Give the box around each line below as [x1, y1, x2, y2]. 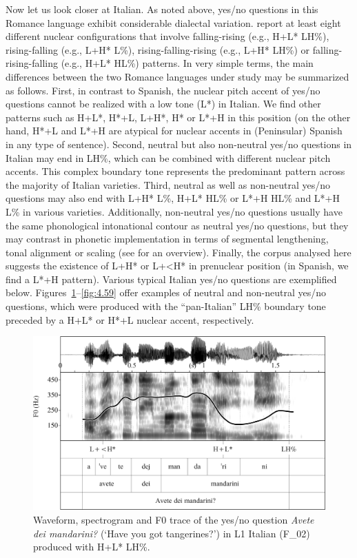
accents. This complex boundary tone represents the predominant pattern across [6, 164, 345, 178]
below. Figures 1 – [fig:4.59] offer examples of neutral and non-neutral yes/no [6, 285, 326, 300]
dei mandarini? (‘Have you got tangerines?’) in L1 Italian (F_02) [33, 526, 310, 540]
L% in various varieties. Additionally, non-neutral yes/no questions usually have [6, 204, 343, 218]
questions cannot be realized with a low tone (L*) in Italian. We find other [6, 96, 321, 111]
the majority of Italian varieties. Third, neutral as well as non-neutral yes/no [6, 177, 331, 192]
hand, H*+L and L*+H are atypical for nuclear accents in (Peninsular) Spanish [6, 123, 343, 138]
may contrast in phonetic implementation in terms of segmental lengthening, [6, 231, 329, 246]
